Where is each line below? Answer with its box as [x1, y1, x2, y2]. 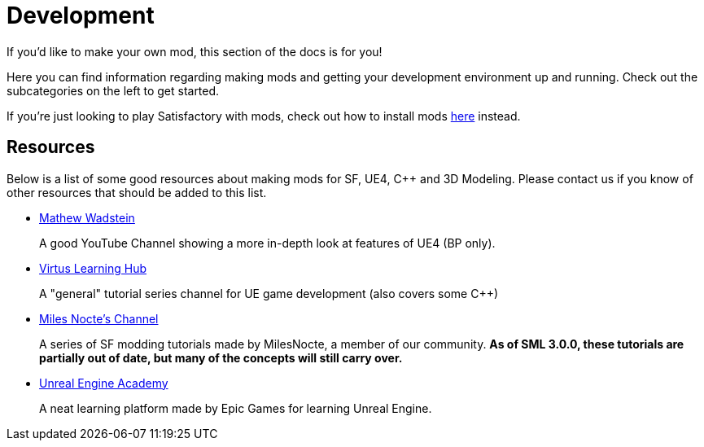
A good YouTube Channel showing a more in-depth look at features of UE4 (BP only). [39, 235, 496, 250]
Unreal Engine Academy [39, 375, 168, 390]
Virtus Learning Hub [39, 261, 147, 275]
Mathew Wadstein [39, 210, 135, 225]
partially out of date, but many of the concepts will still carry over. [39, 350, 403, 365]
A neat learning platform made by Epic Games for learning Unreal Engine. [39, 401, 432, 415]
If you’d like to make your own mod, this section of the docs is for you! [7, 44, 383, 59]
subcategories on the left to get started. [7, 83, 220, 98]
